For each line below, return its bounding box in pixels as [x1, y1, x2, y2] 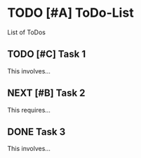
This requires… [7, 106, 51, 114]
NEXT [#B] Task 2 [7, 87, 86, 99]
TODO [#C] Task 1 [7, 48, 86, 60]
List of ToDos [7, 28, 46, 36]
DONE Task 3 [7, 126, 66, 138]
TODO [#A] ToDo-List [7, 5, 135, 21]
